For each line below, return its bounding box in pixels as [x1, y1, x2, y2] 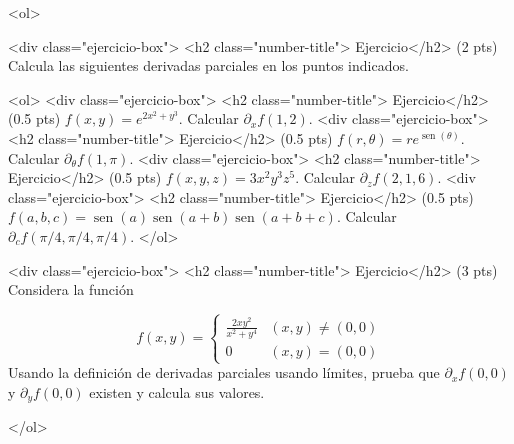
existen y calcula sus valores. [89, 381, 265, 402]
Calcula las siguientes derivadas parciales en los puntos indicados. [8, 55, 409, 76]
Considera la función [8, 279, 134, 300]
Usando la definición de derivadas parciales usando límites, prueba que [8, 362, 440, 383]
